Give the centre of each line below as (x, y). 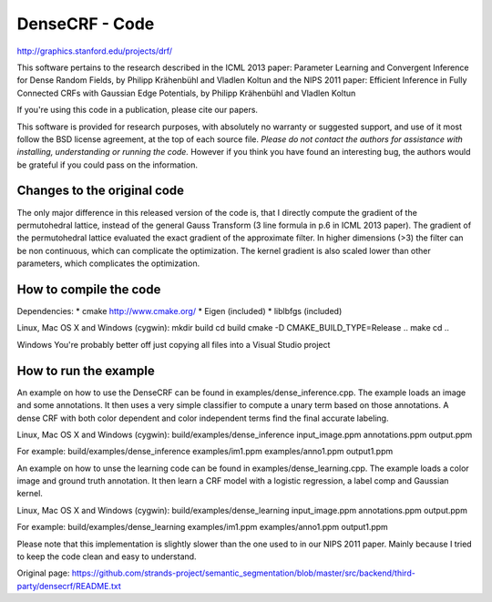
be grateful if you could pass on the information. (108, 165)
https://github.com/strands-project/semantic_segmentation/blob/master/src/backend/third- (244, 573)
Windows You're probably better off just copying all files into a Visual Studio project (174, 344)
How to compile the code (89, 289)
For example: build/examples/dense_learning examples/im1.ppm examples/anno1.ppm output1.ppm (203, 527)
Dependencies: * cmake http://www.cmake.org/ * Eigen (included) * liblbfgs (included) (179, 311)
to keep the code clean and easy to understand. (107, 556)
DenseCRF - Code (86, 24)
